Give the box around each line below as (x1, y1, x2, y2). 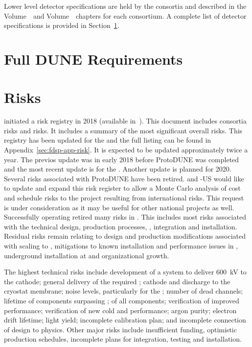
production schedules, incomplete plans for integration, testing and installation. (4, 334, 242, 344)
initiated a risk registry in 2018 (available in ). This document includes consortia (4, 116, 247, 126)
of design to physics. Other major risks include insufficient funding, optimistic (4, 324, 237, 334)
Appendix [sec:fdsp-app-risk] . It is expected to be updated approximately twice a (4, 145, 248, 155)
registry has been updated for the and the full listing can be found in (4, 135, 211, 145)
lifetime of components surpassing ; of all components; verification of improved (4, 295, 239, 305)
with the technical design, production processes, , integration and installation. (4, 221, 237, 231)
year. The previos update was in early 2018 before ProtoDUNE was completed (4, 154, 239, 164)
